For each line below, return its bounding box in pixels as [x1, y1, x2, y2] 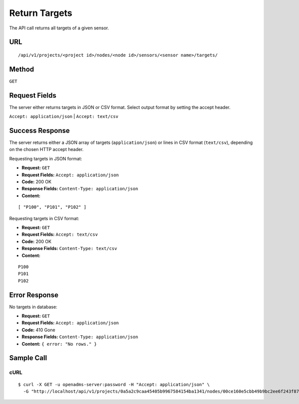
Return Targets [9, 7, 72, 18]
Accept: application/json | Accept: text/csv [9, 114, 119, 120]
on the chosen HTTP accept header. [9, 146, 84, 152]
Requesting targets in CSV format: [9, 215, 79, 221]
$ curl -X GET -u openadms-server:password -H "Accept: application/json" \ [18, 382, 210, 387]
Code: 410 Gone [21, 327, 56, 333]
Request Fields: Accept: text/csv [21, 232, 98, 238]
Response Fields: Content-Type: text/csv [21, 246, 117, 252]
